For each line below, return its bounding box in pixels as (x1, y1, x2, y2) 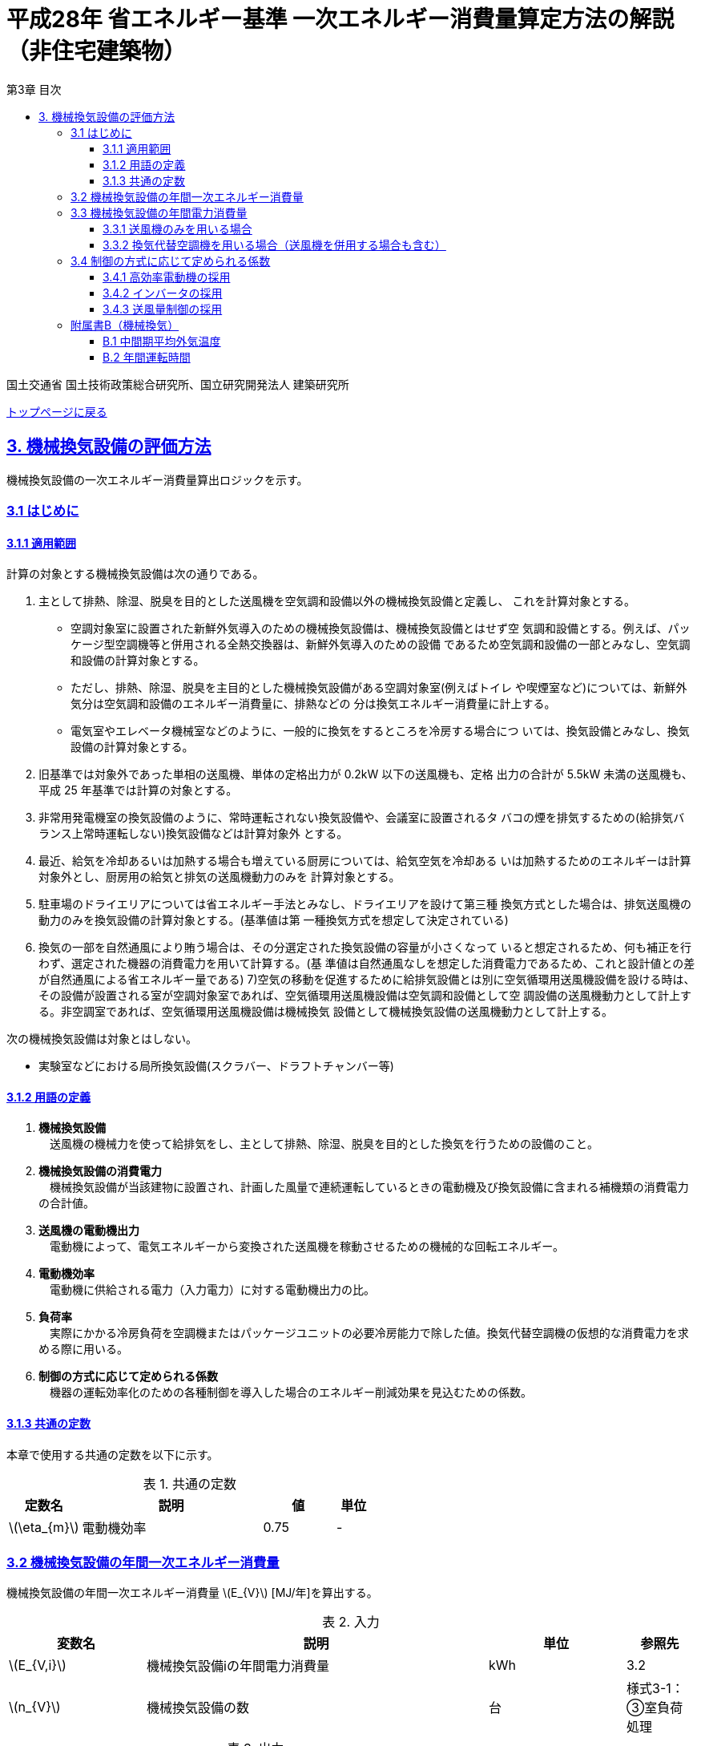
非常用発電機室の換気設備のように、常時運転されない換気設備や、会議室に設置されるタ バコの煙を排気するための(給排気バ (38, 810, 685, 825)
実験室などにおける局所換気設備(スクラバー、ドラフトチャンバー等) (38, 1059, 394, 1073)
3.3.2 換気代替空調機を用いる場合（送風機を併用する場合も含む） (103, 237, 446, 252)
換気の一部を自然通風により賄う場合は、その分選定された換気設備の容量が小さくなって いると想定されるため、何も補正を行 (38, 940, 691, 955)
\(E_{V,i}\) (9, 1657, 66, 1674)
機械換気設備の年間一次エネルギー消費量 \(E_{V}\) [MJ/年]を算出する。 (6, 1586, 378, 1600)
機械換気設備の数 (147, 1700, 250, 1716)
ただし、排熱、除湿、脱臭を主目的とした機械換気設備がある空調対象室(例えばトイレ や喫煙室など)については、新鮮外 (71, 681, 687, 695)
